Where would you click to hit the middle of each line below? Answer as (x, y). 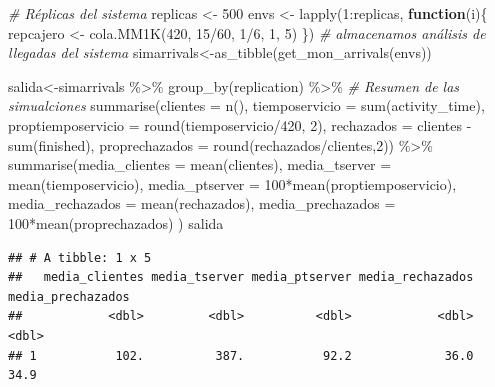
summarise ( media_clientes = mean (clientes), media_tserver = (200, 164)
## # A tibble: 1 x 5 (80, 257)
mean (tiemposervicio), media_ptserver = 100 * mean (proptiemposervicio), (232, 183)
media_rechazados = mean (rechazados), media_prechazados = (202, 203)
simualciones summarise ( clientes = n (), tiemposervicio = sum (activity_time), (246, 105)
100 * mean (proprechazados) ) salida (116, 222)
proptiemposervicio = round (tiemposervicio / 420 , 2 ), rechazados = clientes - (240, 124)
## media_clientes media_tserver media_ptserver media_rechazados (241, 277)
